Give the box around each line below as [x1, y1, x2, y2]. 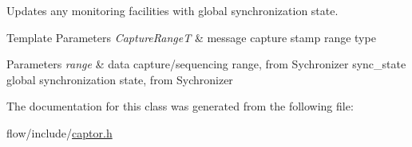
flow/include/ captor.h [6, 124, 113, 141]
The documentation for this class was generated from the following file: [6, 98, 354, 114]
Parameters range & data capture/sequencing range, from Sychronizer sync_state [6, 56, 406, 72]
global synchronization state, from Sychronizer [6, 71, 233, 87]
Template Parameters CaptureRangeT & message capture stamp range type [6, 29, 376, 45]
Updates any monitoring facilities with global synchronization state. [6, 2, 339, 18]
